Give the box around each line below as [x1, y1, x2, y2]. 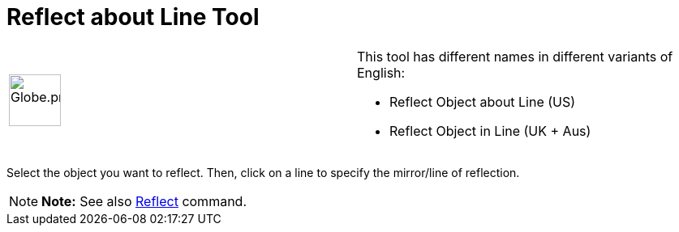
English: [357, 64, 406, 81]
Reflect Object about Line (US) [389, 93, 576, 110]
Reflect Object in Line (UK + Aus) [389, 122, 591, 139]
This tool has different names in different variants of [357, 48, 673, 65]
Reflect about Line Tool [6, 3, 260, 31]
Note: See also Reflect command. [41, 192, 247, 209]
